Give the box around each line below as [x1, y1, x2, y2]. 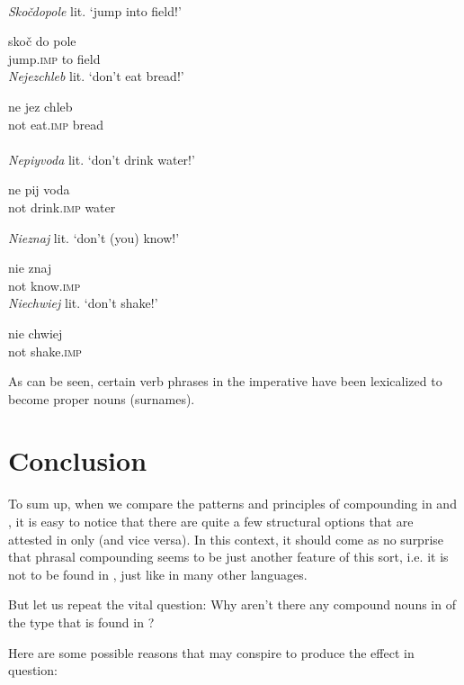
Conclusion [8, 442, 147, 479]
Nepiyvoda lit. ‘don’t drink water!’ [8, 149, 195, 168]
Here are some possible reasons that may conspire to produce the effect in [8, 643, 415, 662]
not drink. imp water [8, 197, 116, 216]
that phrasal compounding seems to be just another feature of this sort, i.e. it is [8, 547, 449, 566]
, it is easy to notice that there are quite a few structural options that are [8, 512, 414, 530]
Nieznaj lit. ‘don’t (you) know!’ [8, 228, 180, 247]
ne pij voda [8, 180, 70, 199]
